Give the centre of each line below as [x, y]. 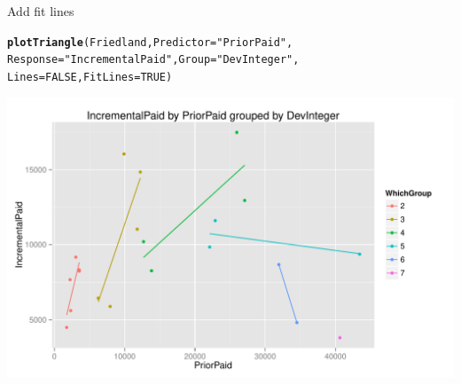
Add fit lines [41, 11]
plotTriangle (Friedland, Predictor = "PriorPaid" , [150, 42]
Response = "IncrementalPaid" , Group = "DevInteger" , [153, 60]
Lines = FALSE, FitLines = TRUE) [90, 77]
